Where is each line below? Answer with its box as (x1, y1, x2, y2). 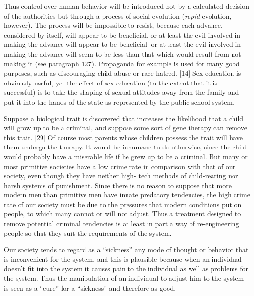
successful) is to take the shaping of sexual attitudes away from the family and (4, 87, 239, 97)
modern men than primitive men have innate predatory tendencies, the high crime (4, 190, 250, 200)
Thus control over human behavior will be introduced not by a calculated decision (4, 1, 249, 11)
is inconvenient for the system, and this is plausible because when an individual (4, 254, 242, 264)
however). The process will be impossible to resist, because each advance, (4, 20, 223, 30)
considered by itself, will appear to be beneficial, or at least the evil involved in (4, 29, 241, 40)
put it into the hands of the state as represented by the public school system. (4, 96, 234, 106)
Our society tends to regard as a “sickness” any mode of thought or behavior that (4, 244, 249, 254)
